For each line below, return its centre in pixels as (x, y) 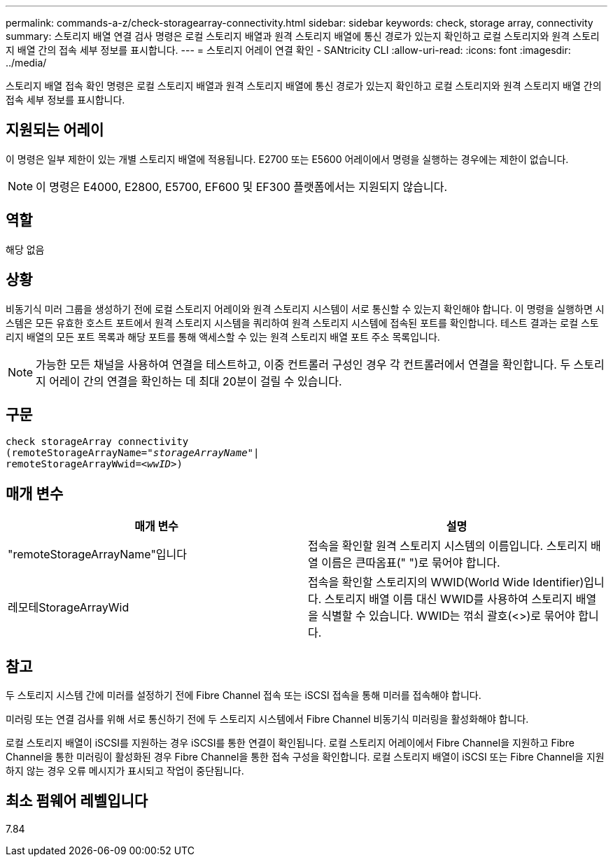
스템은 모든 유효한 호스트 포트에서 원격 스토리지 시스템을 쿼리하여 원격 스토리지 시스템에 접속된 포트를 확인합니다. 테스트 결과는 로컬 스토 (302, 323)
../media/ (26, 63)
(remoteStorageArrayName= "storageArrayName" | (133, 453)
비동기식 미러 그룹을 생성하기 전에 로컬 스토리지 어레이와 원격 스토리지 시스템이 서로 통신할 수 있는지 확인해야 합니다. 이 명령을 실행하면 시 (305, 309)
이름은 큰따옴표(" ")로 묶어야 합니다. (411, 563)
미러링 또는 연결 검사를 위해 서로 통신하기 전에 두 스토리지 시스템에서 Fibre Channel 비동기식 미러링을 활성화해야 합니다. (267, 719)
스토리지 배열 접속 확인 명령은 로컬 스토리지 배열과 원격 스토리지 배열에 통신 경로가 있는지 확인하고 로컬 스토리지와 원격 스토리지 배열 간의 (304, 86)
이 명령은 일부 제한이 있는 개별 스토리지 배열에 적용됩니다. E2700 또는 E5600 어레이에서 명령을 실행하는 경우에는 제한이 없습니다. (287, 159)
